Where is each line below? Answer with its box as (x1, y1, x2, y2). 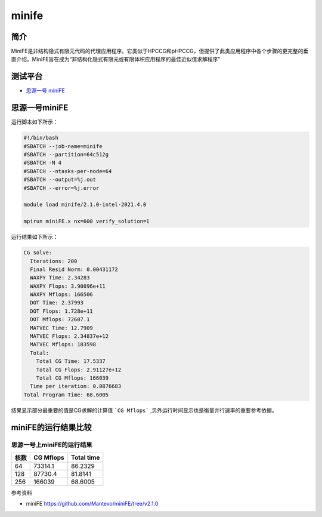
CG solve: (23, 250, 52, 256)
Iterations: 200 (30, 257, 78, 264)
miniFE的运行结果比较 (11, 422, 92, 432)
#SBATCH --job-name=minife (23, 143, 103, 149)
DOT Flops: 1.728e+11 (30, 307, 94, 315)
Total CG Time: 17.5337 (36, 358, 106, 365)
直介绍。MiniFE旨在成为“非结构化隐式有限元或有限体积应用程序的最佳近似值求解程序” (11, 56, 221, 63)
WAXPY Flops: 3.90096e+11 (30, 282, 106, 290)
